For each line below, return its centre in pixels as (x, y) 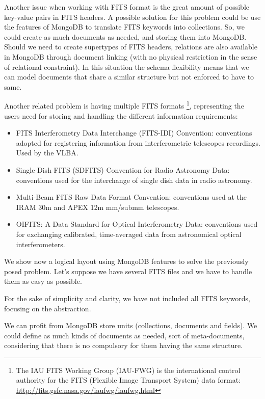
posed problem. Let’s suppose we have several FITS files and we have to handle (128, 271)
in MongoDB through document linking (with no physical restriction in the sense (131, 56)
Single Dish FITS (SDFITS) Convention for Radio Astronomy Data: (123, 169)
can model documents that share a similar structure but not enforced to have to (129, 77)
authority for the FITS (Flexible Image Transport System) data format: (128, 380)
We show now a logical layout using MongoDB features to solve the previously (126, 261)
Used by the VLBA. (47, 153)
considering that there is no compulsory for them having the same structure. (124, 345)
